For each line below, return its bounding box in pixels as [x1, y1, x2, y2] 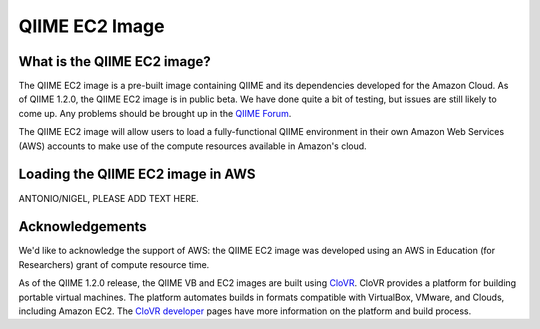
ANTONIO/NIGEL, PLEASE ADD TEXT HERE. [18, 192, 199, 204]
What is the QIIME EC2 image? [18, 53, 211, 70]
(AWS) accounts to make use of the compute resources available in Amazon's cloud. [18, 140, 367, 152]
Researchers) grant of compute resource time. [18, 258, 210, 270]
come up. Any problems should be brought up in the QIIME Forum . [18, 107, 292, 119]
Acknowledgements [18, 218, 147, 235]
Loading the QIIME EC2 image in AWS [18, 166, 256, 183]
